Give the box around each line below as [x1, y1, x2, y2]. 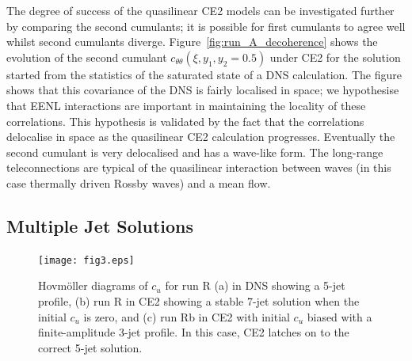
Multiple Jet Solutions [6, 213, 194, 237]
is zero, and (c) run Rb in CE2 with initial [83, 308, 290, 325]
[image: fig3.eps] [38, 254, 135, 266]
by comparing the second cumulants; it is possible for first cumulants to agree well [6, 17, 406, 34]
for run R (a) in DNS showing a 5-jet [165, 277, 345, 294]
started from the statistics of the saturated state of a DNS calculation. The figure [6, 66, 402, 82]
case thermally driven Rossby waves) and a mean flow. [6, 174, 271, 191]
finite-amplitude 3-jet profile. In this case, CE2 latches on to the [38, 324, 349, 340]
